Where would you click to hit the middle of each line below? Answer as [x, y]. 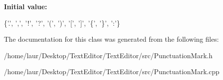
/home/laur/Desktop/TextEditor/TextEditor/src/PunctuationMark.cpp [112, 72]
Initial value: [26, 6]
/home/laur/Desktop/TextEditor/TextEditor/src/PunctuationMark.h [108, 55]
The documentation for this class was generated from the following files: [111, 39]
